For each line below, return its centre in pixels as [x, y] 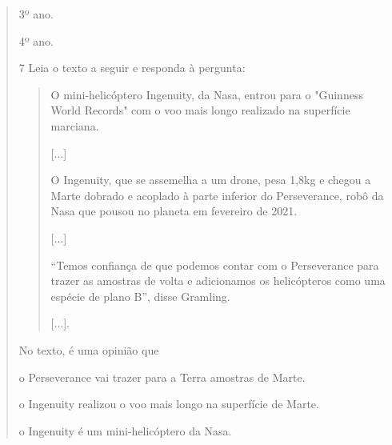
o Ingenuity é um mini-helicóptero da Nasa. [125, 430]
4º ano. [36, 40]
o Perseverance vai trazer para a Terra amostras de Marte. [162, 377]
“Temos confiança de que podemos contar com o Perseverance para [215, 265]
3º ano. [36, 14]
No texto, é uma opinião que [89, 349]
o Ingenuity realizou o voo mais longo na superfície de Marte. [169, 404]
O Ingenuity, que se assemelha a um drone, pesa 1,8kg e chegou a [211, 180]
